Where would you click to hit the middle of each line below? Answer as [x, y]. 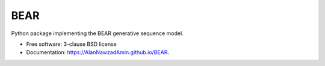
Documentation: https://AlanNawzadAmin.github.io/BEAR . [98, 52]
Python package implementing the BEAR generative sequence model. [97, 33]
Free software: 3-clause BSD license [71, 44]
